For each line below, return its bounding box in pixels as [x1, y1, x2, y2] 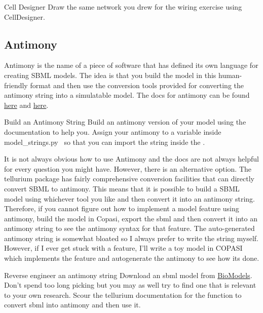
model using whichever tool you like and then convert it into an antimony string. [4, 193, 255, 204]
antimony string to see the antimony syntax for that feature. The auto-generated [4, 223, 255, 233]
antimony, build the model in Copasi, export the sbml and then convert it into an [4, 213, 257, 223]
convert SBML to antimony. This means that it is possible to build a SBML [4, 183, 240, 193]
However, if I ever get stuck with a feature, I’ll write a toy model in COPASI [4, 243, 243, 253]
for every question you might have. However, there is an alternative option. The [4, 163, 251, 174]
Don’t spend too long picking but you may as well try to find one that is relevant [4, 280, 256, 290]
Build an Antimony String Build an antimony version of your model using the [4, 116, 246, 127]
